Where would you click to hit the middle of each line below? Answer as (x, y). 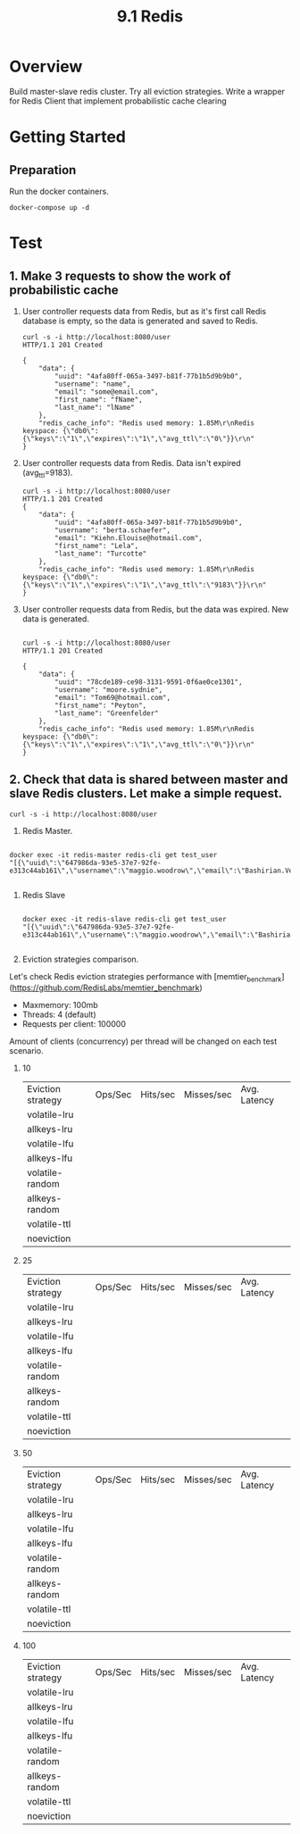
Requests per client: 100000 (74, 1024)
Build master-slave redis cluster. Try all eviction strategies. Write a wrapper (147, 91)
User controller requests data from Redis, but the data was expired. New (155, 609)
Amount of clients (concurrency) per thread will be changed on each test (143, 1041)
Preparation (43, 170)
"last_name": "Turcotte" (101, 554)
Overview (46, 67)
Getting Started (68, 137)
